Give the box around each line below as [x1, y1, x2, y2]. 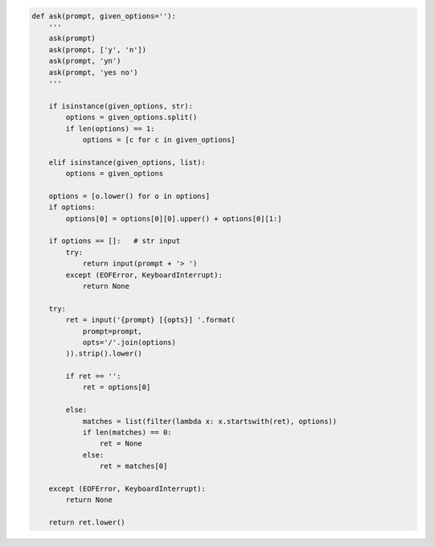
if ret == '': [65, 372, 121, 381]
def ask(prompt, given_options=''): [31, 11, 177, 20]
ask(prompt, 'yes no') [48, 68, 138, 76]
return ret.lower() [48, 518, 126, 527]
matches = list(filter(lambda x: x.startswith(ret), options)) [82, 417, 338, 426]
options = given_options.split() [65, 113, 198, 122]
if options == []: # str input [48, 236, 181, 245]
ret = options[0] [82, 383, 151, 392]
